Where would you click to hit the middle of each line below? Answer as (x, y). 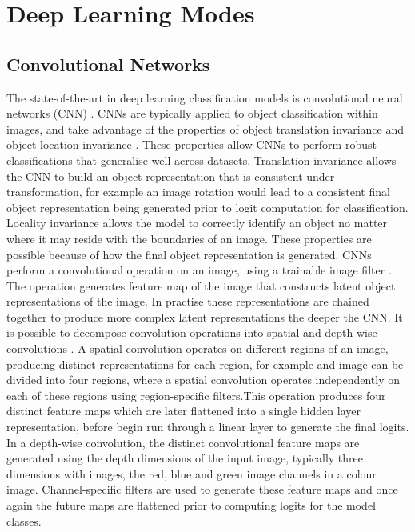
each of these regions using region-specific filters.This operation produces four (196, 395)
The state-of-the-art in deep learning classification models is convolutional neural (205, 97)
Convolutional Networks (108, 64)
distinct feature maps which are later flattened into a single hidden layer (184, 411)
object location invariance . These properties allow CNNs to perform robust (192, 144)
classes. (24, 520)
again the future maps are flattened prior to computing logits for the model (191, 505)
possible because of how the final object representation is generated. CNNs (189, 254)
